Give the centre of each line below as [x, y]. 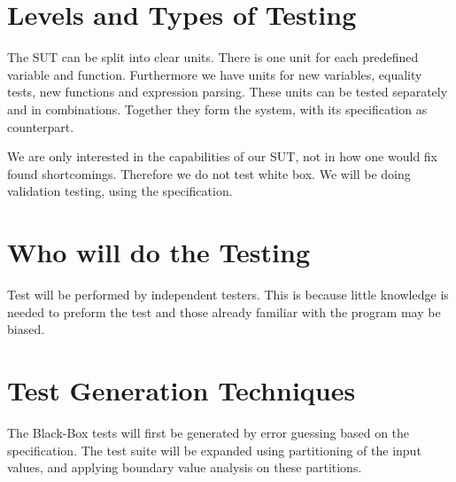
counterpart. [41, 126]
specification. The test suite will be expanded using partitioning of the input [214, 450]
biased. [26, 329]
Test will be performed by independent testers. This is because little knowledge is [228, 294]
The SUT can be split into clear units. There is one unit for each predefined [213, 57]
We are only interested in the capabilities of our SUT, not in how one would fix [223, 156]
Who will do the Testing [159, 252]
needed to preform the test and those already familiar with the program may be [224, 311]
